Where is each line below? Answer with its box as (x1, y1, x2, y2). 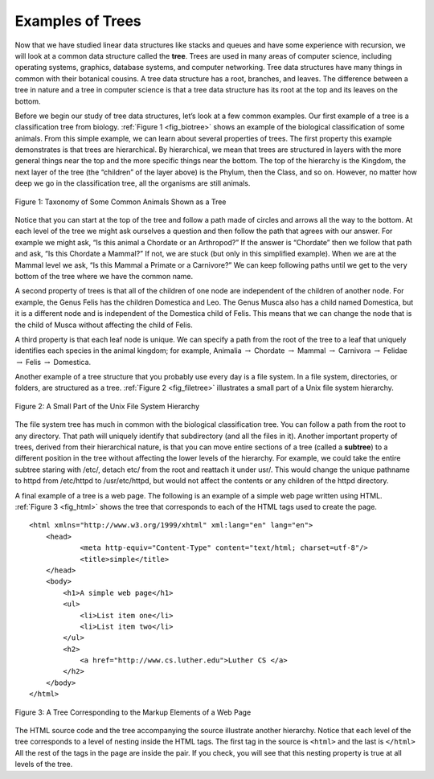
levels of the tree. (14, 760, 73, 769)
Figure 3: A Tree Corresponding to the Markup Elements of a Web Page (14, 707, 252, 717)
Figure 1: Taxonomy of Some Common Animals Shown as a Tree (14, 197, 227, 207)
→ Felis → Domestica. (16, 357, 92, 367)
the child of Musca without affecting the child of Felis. (14, 320, 193, 330)
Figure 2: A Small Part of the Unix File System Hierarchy (14, 401, 200, 411)
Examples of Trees (14, 12, 142, 30)
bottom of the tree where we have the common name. (14, 271, 193, 281)
